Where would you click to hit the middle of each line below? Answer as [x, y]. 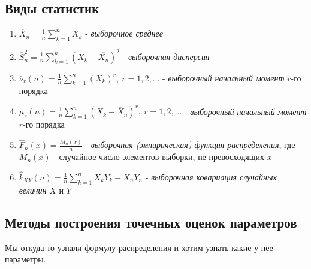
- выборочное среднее [124, 33]
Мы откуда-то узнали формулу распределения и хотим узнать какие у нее [139, 247]
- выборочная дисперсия [166, 56]
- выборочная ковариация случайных [211, 176]
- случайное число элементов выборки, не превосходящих [159, 157]
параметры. [25, 259]
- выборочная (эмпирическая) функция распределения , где [190, 145]
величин [33, 190]
